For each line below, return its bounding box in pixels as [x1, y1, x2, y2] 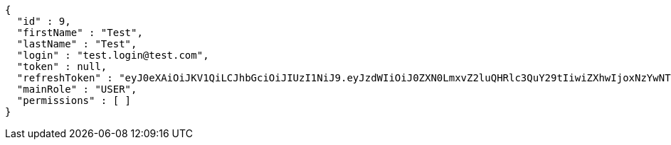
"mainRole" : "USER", [16, 83, 137, 95]
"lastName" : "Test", [16, 38, 137, 50]
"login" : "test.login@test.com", [16, 50, 209, 61]
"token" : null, [16, 61, 107, 72]
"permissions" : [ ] [16, 95, 132, 106]
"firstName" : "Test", [16, 27, 143, 38]
